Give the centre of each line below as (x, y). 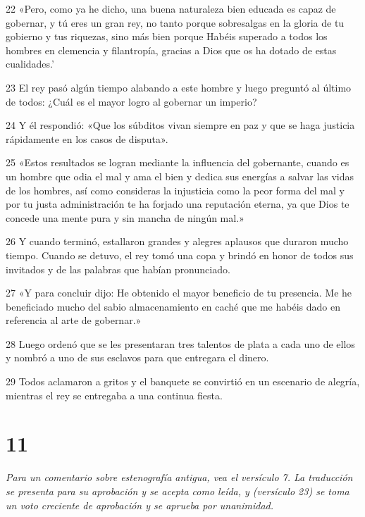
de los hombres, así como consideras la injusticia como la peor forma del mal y (175, 190)
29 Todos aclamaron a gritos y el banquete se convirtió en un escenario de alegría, (183, 381)
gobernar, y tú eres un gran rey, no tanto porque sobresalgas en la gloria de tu (175, 22)
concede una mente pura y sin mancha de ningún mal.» (125, 217)
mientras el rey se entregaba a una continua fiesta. (114, 395)
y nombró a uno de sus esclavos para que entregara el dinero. (137, 357)
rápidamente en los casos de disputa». (87, 138)
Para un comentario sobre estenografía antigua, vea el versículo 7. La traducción (179, 477)
